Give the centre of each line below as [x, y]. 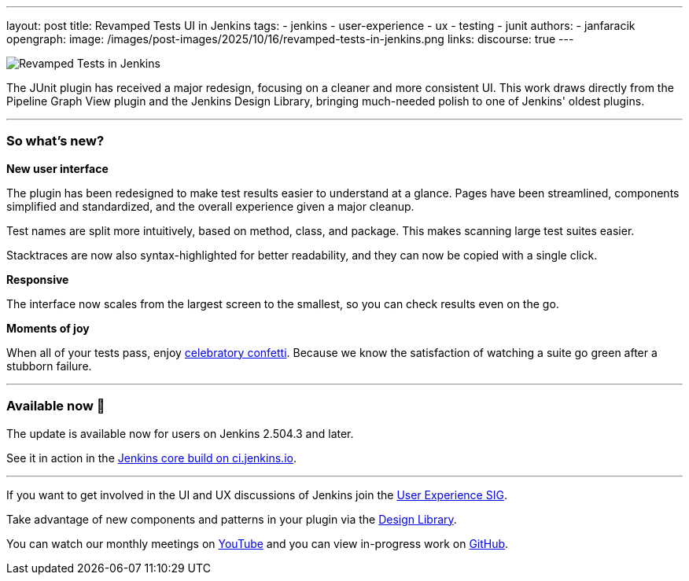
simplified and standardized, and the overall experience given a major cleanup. [210, 206]
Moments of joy [48, 328]
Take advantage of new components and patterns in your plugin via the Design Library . [232, 519]
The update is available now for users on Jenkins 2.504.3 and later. [180, 433]
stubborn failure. [49, 366]
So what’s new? [55, 141]
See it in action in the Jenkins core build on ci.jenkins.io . [151, 458]
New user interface [57, 168]
